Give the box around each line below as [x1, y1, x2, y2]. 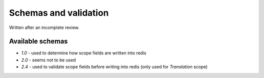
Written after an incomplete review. [9, 25, 80, 30]
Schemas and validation [9, 7, 109, 18]
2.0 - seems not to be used [21, 57, 76, 63]
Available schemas [9, 37, 68, 46]
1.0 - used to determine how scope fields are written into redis [21, 50, 147, 56]
